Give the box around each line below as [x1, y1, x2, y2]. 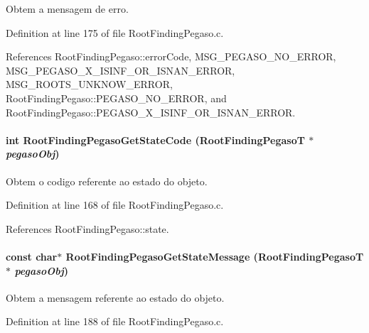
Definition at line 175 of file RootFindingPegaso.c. [6, 25, 224, 40]
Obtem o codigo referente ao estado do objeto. [6, 173, 208, 188]
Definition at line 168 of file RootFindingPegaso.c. [6, 197, 224, 212]
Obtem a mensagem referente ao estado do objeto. [6, 290, 225, 305]
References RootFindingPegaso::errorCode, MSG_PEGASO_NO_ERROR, [6, 49, 336, 64]
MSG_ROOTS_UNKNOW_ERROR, [6, 77, 173, 92]
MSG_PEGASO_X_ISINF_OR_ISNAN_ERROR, [6, 62, 235, 77]
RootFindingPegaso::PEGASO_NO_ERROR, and [6, 90, 227, 105]
